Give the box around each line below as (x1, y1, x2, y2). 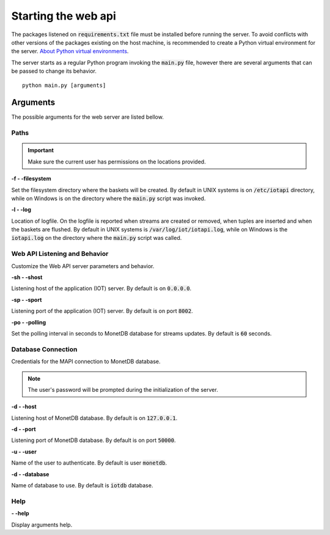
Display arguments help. (11, 521, 73, 528)
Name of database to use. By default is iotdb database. (11, 482, 153, 489)
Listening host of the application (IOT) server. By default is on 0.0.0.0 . (11, 285, 192, 292)
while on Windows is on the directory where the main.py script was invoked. (11, 195, 206, 202)
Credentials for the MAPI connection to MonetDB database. (11, 358, 161, 365)
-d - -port (11, 425, 36, 433)
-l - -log (11, 206, 32, 214)
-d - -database (11, 470, 50, 477)
